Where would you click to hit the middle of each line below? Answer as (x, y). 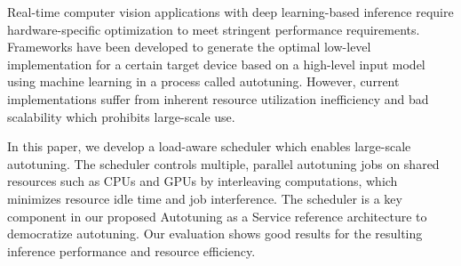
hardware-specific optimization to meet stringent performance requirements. (214, 29)
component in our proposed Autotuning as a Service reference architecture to (217, 216)
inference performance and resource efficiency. (131, 250)
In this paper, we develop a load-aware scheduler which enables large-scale (209, 146)
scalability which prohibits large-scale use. (121, 116)
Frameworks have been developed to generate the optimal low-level (189, 47)
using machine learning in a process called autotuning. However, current (203, 81)
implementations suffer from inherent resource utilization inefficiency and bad (218, 98)
